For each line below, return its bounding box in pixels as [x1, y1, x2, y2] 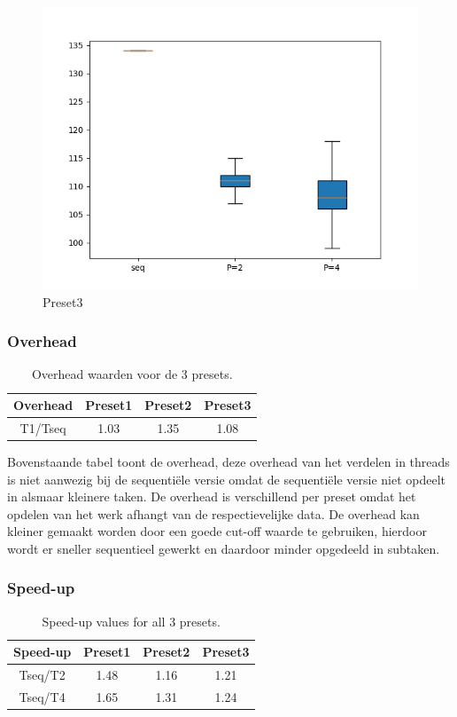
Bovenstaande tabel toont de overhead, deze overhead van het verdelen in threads [7, 452, 450, 470]
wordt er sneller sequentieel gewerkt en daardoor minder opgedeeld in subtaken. [7, 539, 440, 557]
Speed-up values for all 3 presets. [42, 611, 221, 630]
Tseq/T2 [19, 666, 66, 684]
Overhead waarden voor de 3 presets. [31, 365, 233, 383]
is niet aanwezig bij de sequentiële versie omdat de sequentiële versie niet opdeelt [7, 469, 446, 488]
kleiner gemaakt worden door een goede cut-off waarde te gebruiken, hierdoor [7, 522, 427, 540]
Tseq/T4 [19, 688, 66, 705]
